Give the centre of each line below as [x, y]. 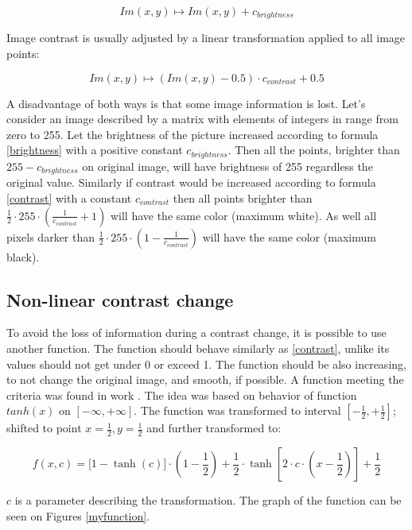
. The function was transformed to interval [237, 410]
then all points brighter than [243, 197]
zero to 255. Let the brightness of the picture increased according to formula [192, 134]
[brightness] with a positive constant [95, 150]
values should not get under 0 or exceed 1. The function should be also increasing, [206, 364]
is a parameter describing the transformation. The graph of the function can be [208, 500]
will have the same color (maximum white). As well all [243, 215]
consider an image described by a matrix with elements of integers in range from [202, 119]
